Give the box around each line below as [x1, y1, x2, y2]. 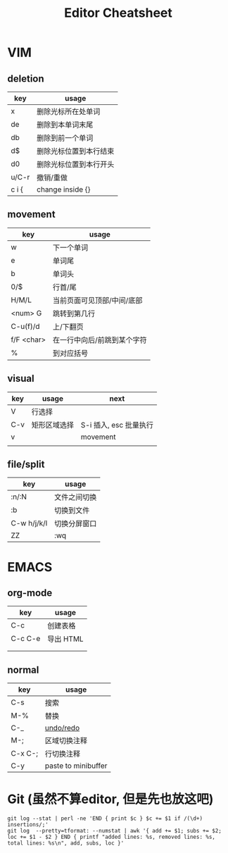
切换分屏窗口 [53, 519, 97, 529]
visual [7, 373, 35, 385]
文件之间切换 [53, 492, 97, 502]
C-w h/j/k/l [11, 518, 48, 528]
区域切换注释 [44, 736, 88, 746]
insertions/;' [7, 821, 49, 828]
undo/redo [44, 723, 80, 733]
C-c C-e [11, 634, 41, 644]
